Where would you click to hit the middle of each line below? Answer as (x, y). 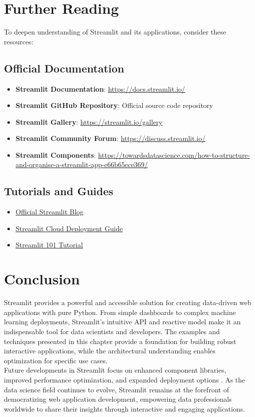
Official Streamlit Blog (49, 212)
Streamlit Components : (56, 155)
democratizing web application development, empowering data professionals (118, 399)
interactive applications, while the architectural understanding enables (110, 351)
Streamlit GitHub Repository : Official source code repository (114, 105)
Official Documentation (64, 68)
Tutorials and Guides (59, 191)
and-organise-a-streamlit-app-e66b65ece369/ (82, 164)
